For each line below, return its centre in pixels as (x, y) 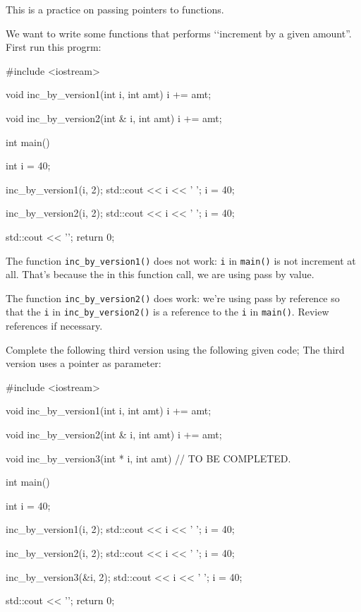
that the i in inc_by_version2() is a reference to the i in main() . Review (167, 312)
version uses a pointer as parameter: (84, 363)
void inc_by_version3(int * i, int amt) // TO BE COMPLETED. (148, 458)
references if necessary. (54, 326)
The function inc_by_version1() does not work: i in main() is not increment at (181, 260)
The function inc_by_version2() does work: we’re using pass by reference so (173, 298)
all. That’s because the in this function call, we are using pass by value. (160, 274)
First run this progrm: (54, 47)
